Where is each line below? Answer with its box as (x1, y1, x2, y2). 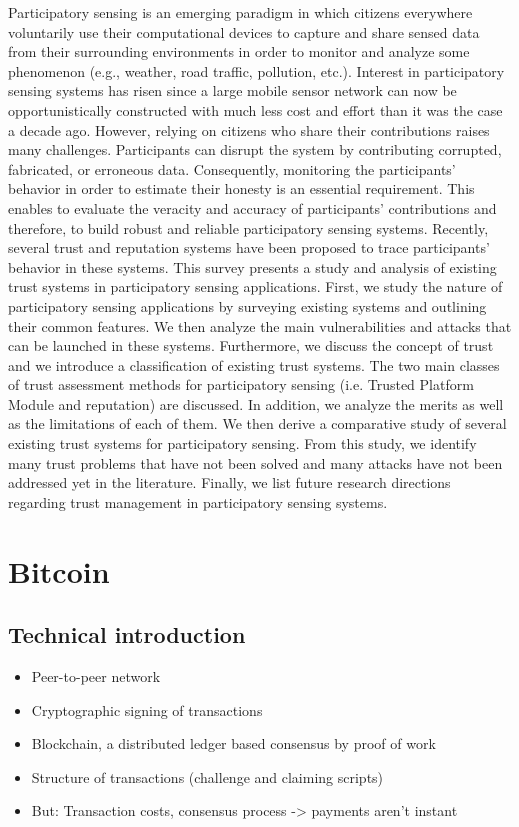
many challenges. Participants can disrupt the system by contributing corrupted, (8, 139, 502, 160)
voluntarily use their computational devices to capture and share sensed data (8, 21, 480, 42)
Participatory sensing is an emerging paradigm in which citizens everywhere (8, 2, 473, 22)
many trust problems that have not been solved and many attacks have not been (8, 452, 503, 473)
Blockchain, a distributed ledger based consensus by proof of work (31, 733, 436, 754)
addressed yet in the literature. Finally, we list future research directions (8, 472, 451, 493)
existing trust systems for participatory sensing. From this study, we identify (8, 433, 477, 454)
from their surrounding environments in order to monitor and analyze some (8, 41, 470, 62)
